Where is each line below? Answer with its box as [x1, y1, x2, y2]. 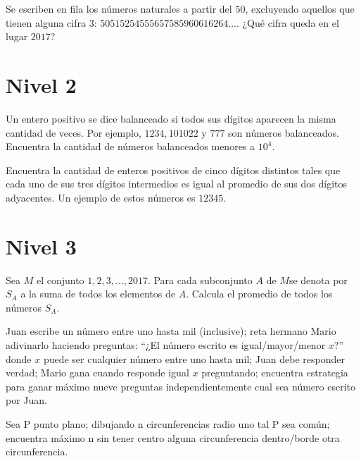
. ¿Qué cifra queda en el [236, 15, 339, 30]
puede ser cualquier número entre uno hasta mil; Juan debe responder [43, 351, 345, 366]
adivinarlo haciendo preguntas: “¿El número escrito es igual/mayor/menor [6, 337, 326, 352]
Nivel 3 [6, 231, 77, 260]
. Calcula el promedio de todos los [186, 286, 333, 301]
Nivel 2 [6, 70, 77, 99]
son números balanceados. [228, 125, 339, 140]
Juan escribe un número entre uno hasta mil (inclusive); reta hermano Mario [6, 324, 336, 338]
